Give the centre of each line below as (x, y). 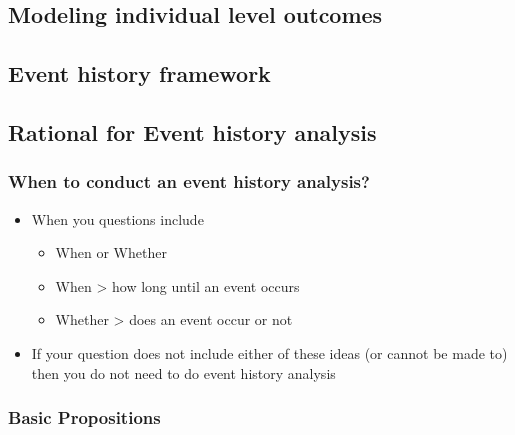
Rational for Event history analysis (192, 131)
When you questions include (117, 218)
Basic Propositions (84, 417)
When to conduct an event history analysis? (189, 181)
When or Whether (111, 252)
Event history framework (139, 73)
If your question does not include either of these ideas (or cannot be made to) (269, 352)
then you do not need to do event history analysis (183, 372)
